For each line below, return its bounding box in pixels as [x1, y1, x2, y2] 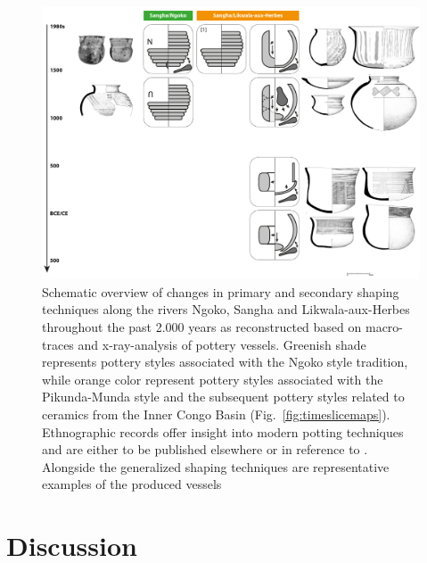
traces [42, 335, 74, 353]
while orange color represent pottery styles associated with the [42, 369, 383, 388]
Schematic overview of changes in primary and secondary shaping [42, 282, 399, 301]
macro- [365, 317, 404, 335]
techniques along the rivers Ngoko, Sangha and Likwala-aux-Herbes [42, 300, 410, 319]
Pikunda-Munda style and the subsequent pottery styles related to [42, 387, 405, 406]
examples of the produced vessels [42, 475, 222, 493]
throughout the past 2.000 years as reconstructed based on [42, 317, 362, 335]
